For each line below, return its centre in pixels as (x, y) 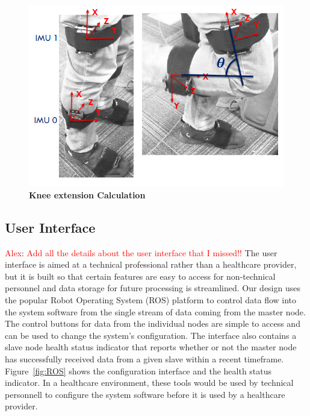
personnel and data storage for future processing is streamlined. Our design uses (153, 288)
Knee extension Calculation (87, 194)
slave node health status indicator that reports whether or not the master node (151, 347)
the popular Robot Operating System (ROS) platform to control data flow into (151, 300)
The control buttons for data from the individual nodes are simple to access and (153, 323)
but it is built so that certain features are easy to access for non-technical (140, 276)
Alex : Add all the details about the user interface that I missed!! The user (141, 252)
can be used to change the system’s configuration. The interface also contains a (151, 335)
